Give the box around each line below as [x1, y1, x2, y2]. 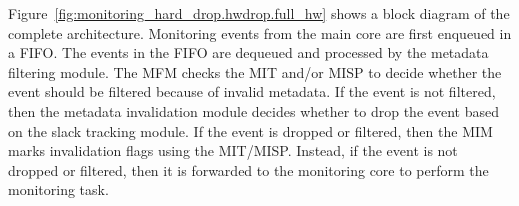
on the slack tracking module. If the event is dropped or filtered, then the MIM [8, 120, 493, 141]
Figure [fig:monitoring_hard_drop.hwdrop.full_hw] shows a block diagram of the [8, 3, 510, 23]
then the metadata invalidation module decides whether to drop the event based [8, 100, 500, 121]
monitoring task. [8, 179, 109, 200]
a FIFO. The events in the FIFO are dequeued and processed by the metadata [8, 42, 489, 63]
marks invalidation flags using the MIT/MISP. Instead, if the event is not [8, 140, 458, 161]
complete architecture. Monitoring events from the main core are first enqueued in [8, 22, 512, 43]
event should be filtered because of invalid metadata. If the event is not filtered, [8, 81, 496, 102]
